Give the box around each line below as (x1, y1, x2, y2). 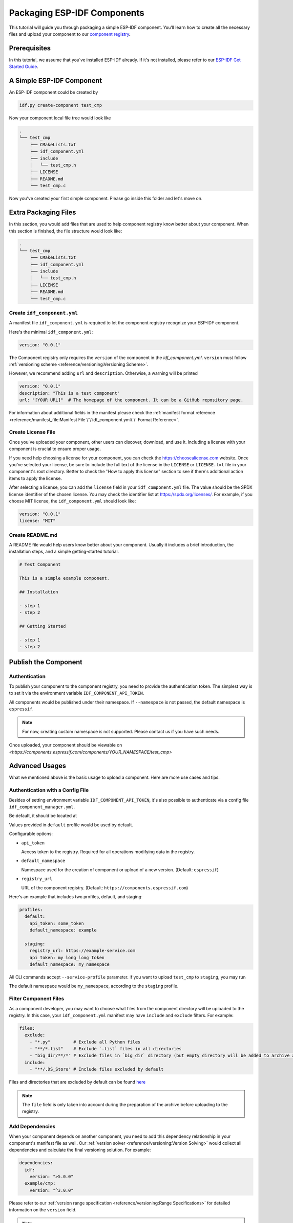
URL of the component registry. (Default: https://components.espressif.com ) (21, 884, 188, 890)
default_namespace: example (29, 928, 97, 933)
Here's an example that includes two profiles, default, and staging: (9, 893, 143, 900)
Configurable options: (9, 831, 53, 837)
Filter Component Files (9, 996, 64, 1002)
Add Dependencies (9, 1123, 56, 1130)
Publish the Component (9, 658, 83, 666)
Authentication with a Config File (9, 787, 89, 793)
